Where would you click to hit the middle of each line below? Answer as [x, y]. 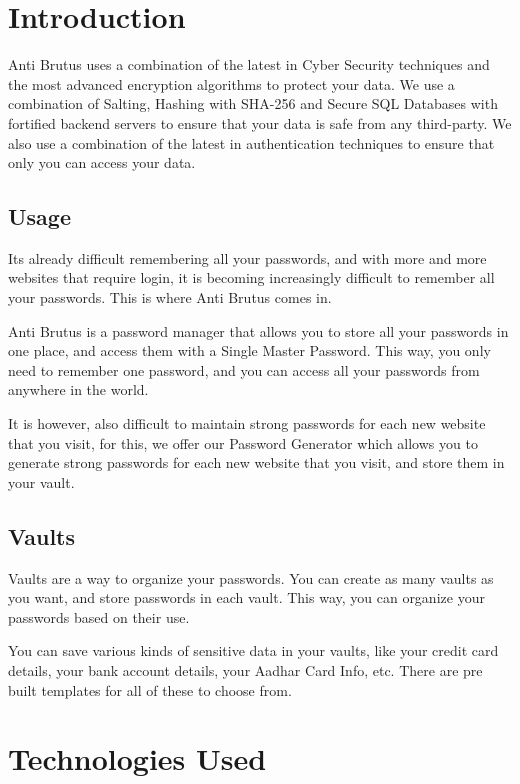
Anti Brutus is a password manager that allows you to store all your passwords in [258, 330]
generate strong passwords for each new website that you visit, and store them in [256, 462]
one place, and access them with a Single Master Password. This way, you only [249, 350]
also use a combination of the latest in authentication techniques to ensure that [251, 142]
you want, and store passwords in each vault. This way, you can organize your [246, 597]
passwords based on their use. [99, 616]
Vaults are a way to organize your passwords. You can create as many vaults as [251, 577]
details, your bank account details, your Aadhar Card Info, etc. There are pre [245, 670]
